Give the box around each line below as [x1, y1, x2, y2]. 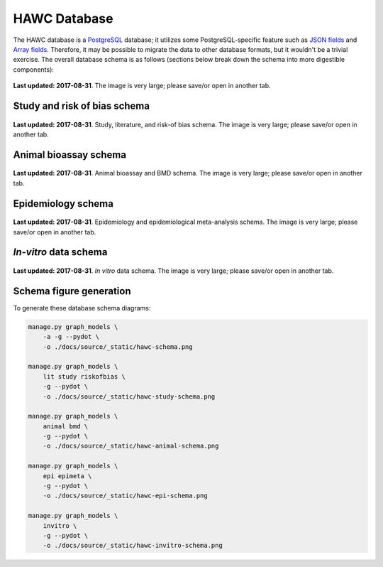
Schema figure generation [13, 285, 131, 297]
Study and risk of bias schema [13, 99, 150, 112]
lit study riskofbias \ [43, 372, 126, 380]
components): [13, 65, 55, 74]
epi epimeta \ [43, 472, 92, 480]
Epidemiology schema [13, 198, 113, 210]
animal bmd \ [43, 422, 89, 430]
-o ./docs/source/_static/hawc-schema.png [43, 342, 193, 351]
